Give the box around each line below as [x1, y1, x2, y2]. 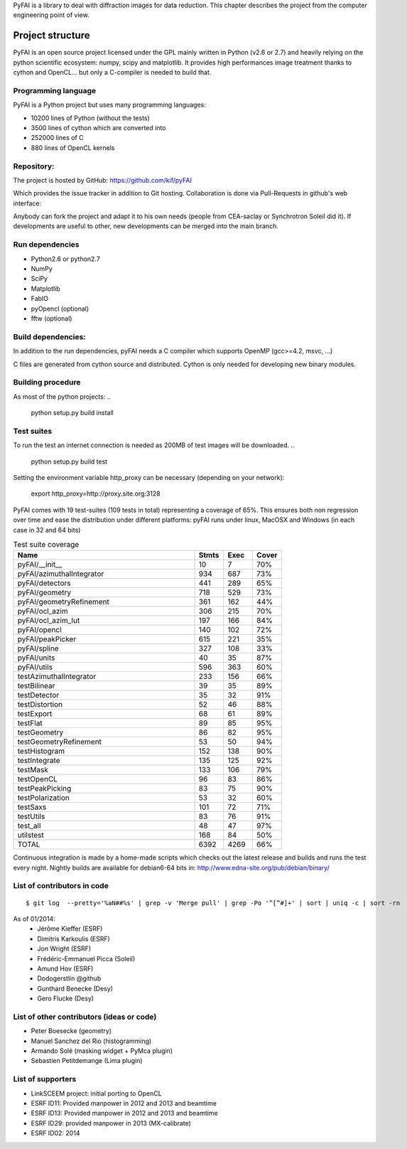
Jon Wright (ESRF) [37, 944, 92, 953]
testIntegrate [17, 756, 60, 766]
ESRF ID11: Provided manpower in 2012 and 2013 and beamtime [31, 1099, 217, 1107]
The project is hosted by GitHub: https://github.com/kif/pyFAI [13, 176, 192, 184]
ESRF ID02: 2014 [31, 1129, 80, 1138]
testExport [17, 709, 53, 719]
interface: [13, 199, 42, 208]
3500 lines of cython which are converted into [31, 124, 166, 132]
